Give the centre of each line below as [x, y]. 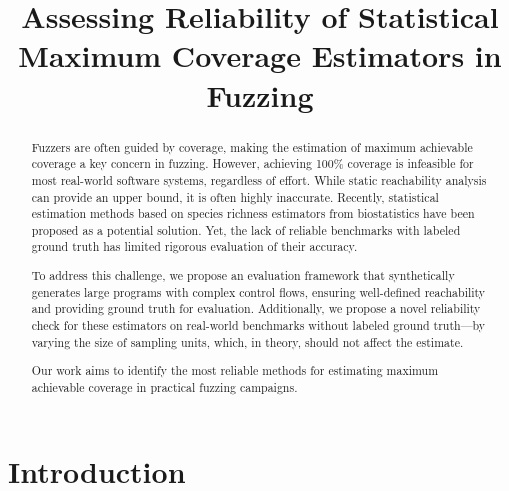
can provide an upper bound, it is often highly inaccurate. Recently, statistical [235, 196]
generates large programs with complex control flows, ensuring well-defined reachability [258, 291]
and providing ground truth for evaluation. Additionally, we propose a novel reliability [256, 308]
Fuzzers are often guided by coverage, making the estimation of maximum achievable [252, 146]
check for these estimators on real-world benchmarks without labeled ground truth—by [258, 325]
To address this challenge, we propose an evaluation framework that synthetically [243, 275]
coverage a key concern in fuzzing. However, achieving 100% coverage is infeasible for [252, 163]
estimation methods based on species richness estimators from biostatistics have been [253, 213]
